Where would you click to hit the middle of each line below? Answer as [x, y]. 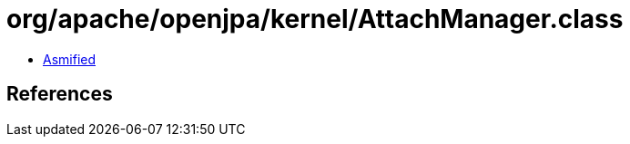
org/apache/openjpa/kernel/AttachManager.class [315, 19]
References [60, 94]
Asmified [70, 59]
